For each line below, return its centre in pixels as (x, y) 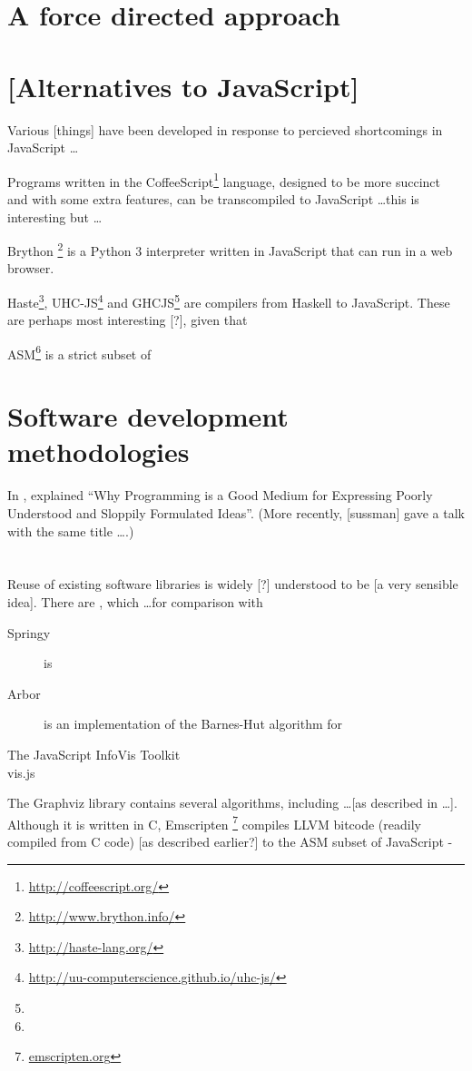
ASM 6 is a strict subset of (79, 352)
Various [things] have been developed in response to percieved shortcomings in (225, 129)
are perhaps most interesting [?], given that (128, 320)
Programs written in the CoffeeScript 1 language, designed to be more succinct (224, 180)
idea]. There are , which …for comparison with (135, 601)
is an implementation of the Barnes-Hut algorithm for (193, 724)
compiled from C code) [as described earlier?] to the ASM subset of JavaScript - (230, 841)
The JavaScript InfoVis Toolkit (94, 754)
